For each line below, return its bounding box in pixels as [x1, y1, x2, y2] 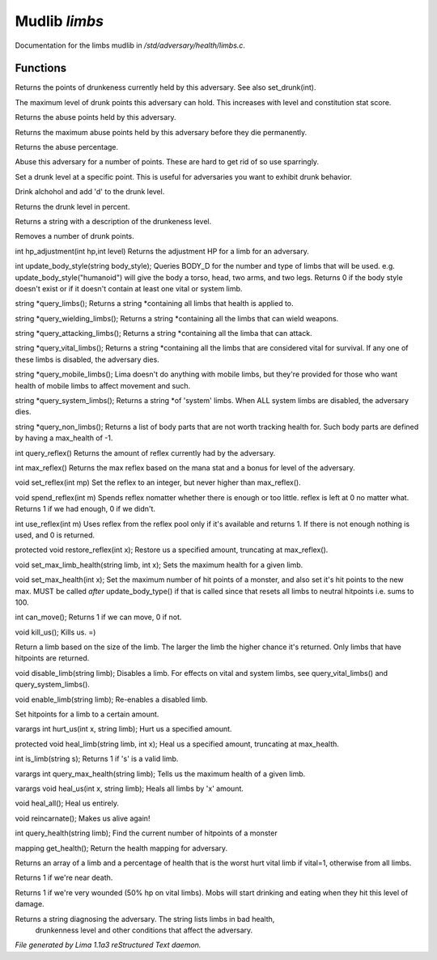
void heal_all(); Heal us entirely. [15, 798, 119, 809]
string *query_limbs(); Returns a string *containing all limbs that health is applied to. [15, 299, 295, 308]
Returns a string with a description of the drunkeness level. [15, 216, 212, 226]
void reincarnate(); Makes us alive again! [15, 813, 151, 823]
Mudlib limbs [15, 12, 104, 30]
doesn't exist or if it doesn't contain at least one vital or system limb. [15, 283, 243, 293]
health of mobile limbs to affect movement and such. [15, 380, 191, 390]
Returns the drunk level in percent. [15, 202, 130, 211]
